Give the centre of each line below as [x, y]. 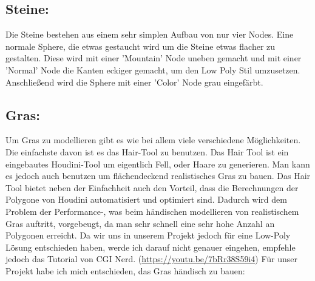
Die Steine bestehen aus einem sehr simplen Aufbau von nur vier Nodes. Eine [150, 34]
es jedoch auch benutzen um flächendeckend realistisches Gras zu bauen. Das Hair [158, 176]
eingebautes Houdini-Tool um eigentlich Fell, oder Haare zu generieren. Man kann [158, 164]
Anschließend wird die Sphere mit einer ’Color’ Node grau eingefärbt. [134, 82]
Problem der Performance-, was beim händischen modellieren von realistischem [152, 211]
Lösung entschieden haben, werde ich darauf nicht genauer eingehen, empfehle [151, 247]
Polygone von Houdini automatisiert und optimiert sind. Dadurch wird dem [146, 199]
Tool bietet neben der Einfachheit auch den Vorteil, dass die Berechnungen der [152, 187]
